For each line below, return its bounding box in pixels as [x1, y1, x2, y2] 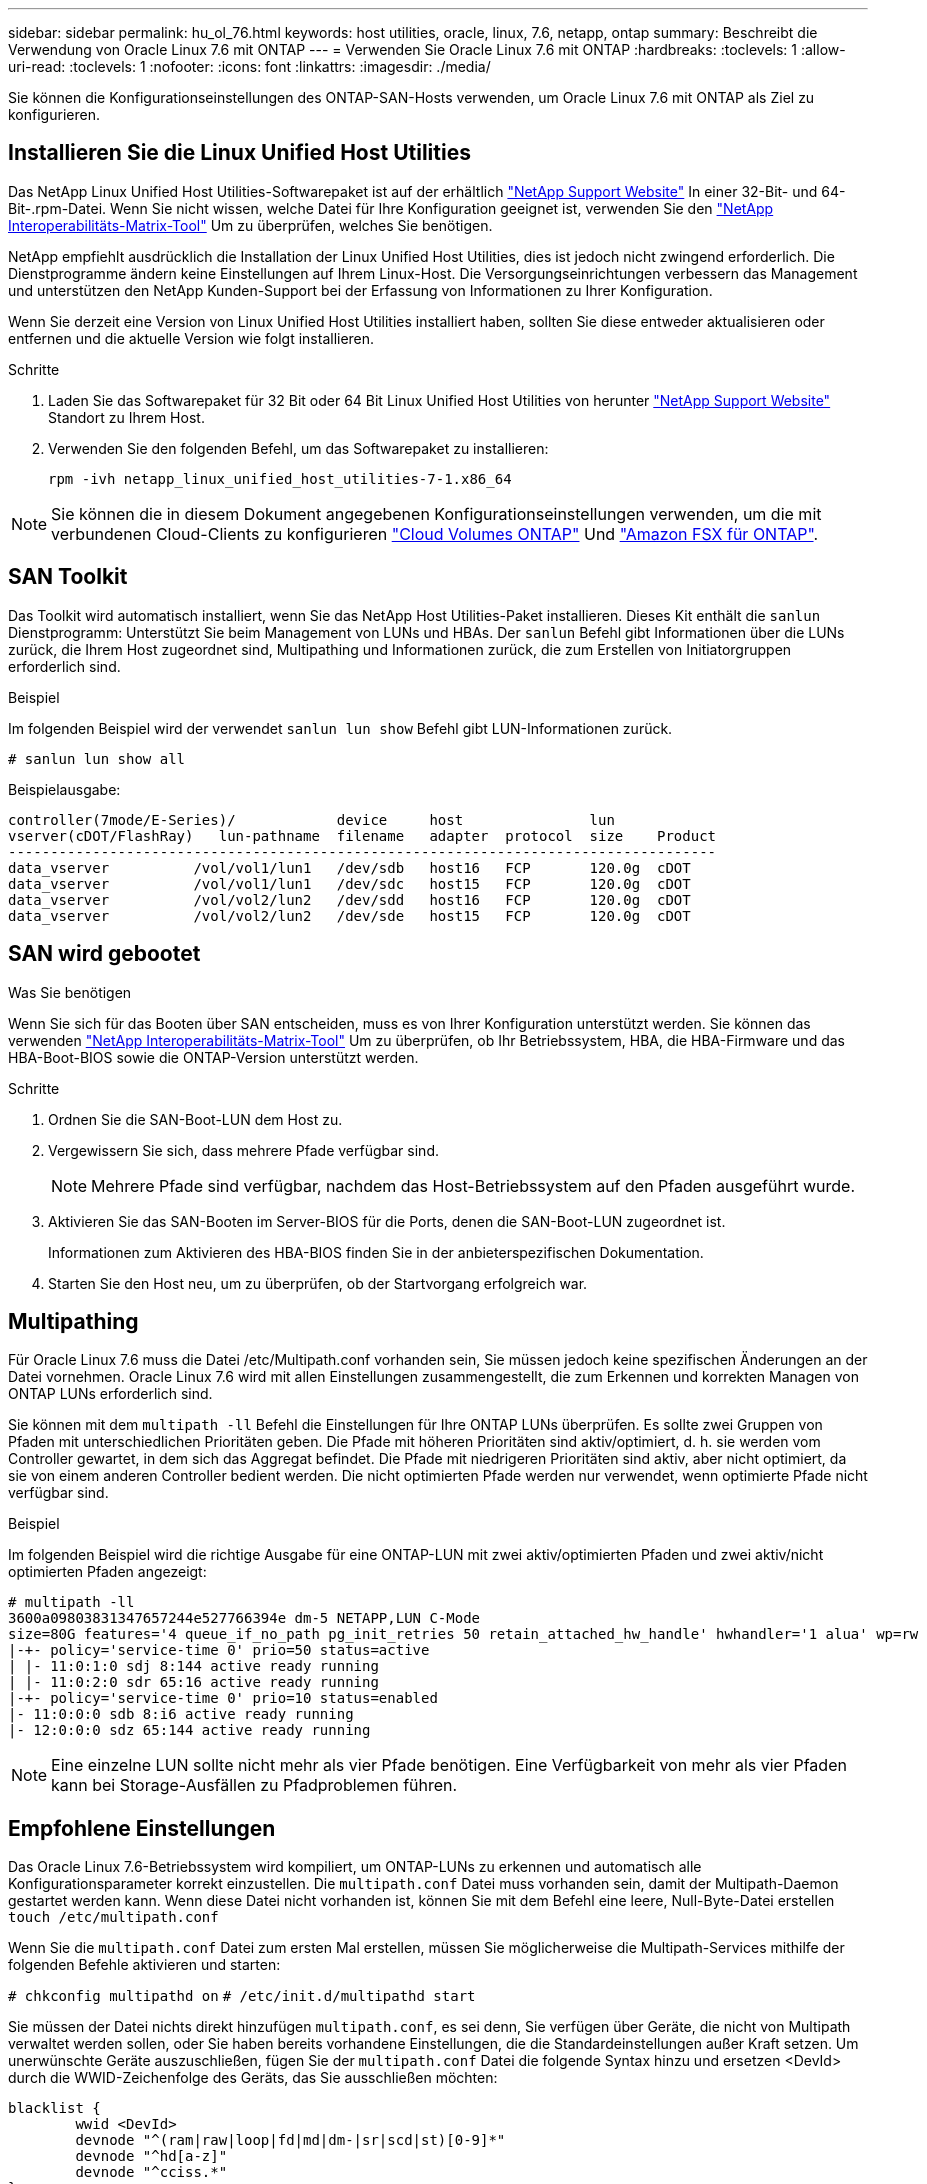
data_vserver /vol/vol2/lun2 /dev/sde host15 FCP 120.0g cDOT [8, 907, 691, 924]
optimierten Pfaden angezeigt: [8, 1563, 207, 1581]
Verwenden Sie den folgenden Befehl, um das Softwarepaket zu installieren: [48, 439, 549, 457]
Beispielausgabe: [8, 780, 121, 798]
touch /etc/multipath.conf [8, 1909, 219, 1926]
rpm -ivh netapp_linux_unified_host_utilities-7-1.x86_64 [48, 470, 512, 487]
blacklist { [8, 2100, 101, 2117]
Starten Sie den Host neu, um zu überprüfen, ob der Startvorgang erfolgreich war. [48, 1274, 588, 1292]
